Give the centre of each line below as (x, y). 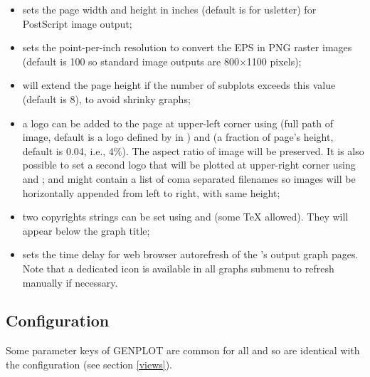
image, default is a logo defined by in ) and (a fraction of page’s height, (178, 137)
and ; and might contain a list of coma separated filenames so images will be (189, 178)
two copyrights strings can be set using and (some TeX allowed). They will (185, 217)
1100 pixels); (274, 61)
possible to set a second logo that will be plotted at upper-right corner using (189, 165)
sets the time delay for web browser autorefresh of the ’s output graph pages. (190, 254)
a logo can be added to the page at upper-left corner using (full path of (178, 123)
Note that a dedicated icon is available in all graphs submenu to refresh (178, 268)
